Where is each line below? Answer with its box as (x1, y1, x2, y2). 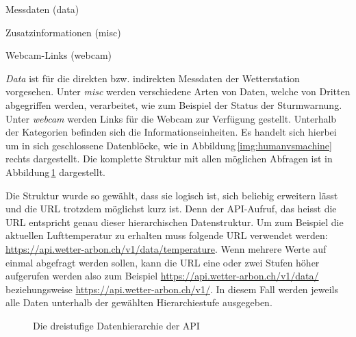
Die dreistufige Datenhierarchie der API (33, 318, 200, 332)
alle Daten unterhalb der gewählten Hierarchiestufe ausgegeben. (5, 295, 272, 310)
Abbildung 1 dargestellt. (5, 164, 105, 179)
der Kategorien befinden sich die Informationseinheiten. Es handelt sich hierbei (5, 125, 337, 139)
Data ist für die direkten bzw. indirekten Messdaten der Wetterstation (5, 71, 300, 85)
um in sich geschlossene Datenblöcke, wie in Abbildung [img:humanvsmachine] (5, 138, 332, 152)
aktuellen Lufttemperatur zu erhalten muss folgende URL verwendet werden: (5, 228, 328, 242)
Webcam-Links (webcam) (5, 48, 112, 62)
